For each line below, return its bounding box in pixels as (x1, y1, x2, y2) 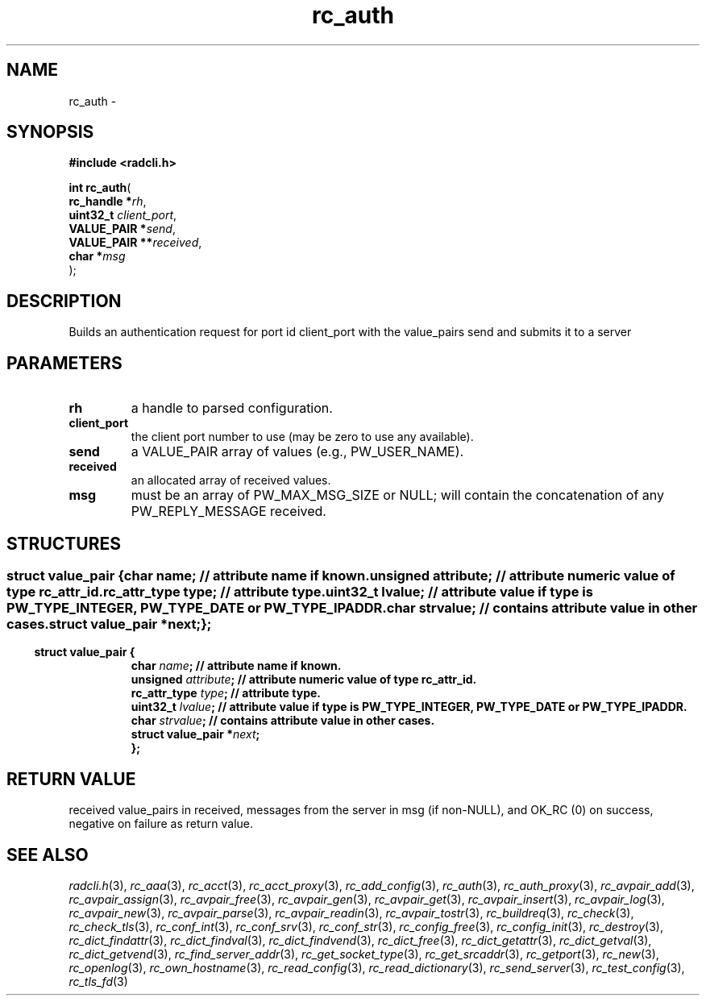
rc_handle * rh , (69, 194, 147, 209)
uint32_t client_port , (69, 208, 177, 222)
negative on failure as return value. (69, 817, 254, 831)
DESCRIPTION (6, 290, 122, 311)
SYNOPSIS (6, 122, 94, 143)
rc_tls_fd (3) (69, 975, 128, 989)
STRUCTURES (6, 533, 121, 554)
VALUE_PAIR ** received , (69, 235, 202, 250)
